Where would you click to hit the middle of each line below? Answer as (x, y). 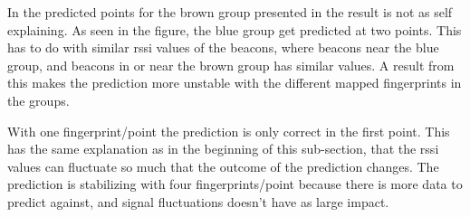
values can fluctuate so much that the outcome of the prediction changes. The (223, 166)
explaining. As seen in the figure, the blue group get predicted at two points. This (235, 29)
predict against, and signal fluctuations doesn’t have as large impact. (198, 201)
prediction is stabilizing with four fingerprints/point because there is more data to (235, 184)
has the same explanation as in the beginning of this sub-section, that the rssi (223, 149)
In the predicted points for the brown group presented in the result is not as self (230, 12)
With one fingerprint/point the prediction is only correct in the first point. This (229, 131)
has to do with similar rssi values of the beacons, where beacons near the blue (223, 47)
